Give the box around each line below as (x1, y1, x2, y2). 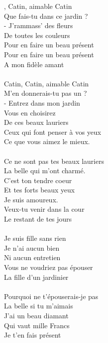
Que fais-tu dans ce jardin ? (4, 10, 88, 21)
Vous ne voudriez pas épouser (4, 262, 93, 272)
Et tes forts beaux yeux (4, 185, 75, 195)
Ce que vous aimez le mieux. (4, 136, 90, 147)
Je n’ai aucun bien (4, 242, 60, 253)
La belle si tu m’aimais (4, 301, 73, 311)
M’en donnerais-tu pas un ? (4, 88, 87, 98)
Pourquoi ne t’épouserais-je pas (4, 291, 99, 301)
